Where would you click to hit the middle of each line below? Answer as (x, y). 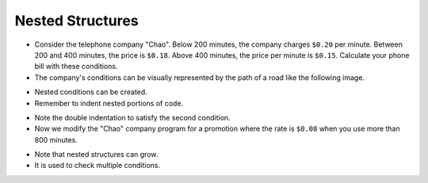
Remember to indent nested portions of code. (109, 103)
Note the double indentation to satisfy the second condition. (132, 117)
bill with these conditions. (76, 67)
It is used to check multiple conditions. (97, 166)
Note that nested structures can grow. (96, 154)
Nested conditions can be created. (91, 92)
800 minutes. (56, 139)
